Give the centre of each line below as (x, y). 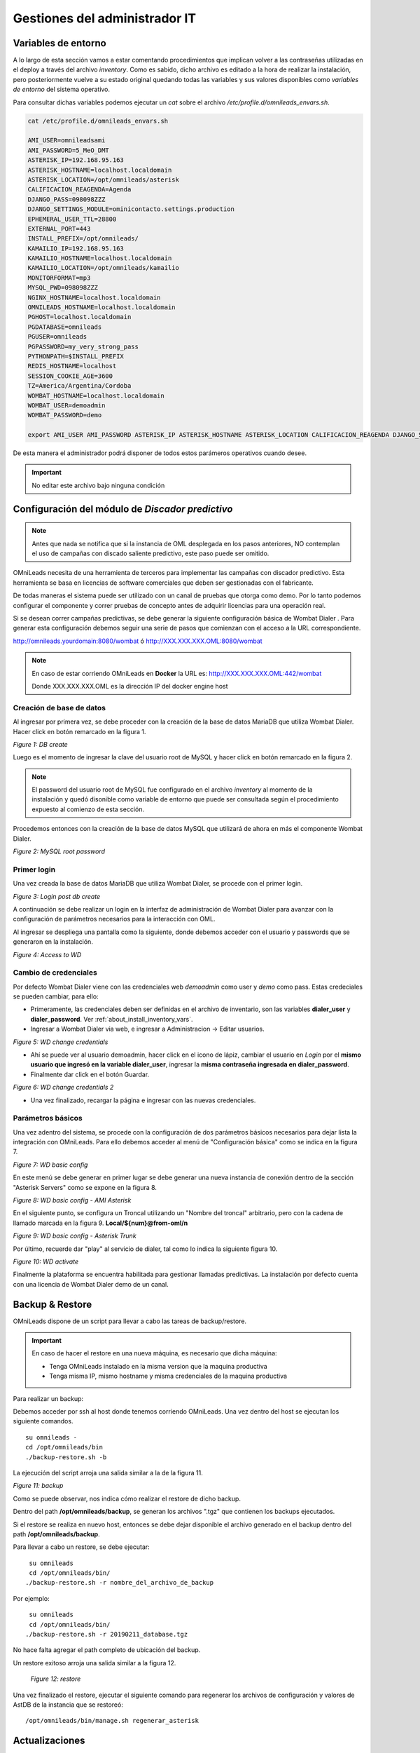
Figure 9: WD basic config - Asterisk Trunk (75, 1236)
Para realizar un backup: (48, 1398)
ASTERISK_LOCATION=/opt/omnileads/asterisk (104, 180)
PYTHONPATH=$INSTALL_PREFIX (76, 356)
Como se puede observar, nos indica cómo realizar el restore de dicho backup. (127, 1498)
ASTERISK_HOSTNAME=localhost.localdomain (100, 170)
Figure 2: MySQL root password (59, 851)
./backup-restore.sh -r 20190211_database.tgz (107, 1634)
